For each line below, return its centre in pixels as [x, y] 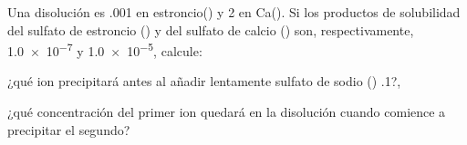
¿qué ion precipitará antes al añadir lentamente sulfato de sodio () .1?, [204, 81]
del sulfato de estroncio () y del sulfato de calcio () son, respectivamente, [211, 29]
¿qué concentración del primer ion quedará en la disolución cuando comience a [227, 112]
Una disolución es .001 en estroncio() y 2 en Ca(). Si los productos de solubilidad [234, 12]
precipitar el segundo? [69, 129]
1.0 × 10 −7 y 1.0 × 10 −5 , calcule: [105, 49]
